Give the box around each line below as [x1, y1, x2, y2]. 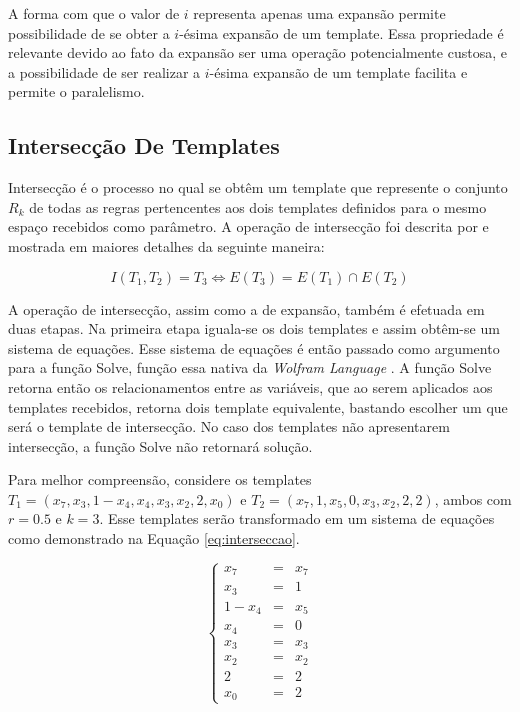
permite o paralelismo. [8, 81, 145, 102]
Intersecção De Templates [8, 130, 280, 161]
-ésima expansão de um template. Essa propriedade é [179, 22, 504, 43]
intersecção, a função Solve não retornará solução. [8, 435, 313, 456]
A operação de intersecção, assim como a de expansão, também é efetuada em [8, 298, 485, 319]
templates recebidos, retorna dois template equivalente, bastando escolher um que [8, 396, 508, 417]
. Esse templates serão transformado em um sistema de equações [99, 508, 495, 529]
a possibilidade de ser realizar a [8, 61, 201, 82]
